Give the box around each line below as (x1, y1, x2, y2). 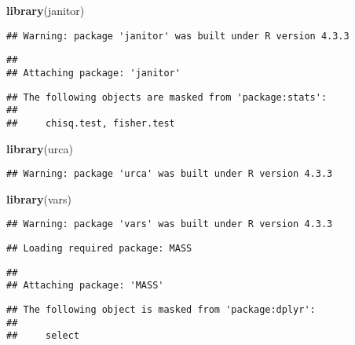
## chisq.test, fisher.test (6, 117, 175, 129)
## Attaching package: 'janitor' (6, 67, 181, 79)
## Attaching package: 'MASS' (6, 280, 164, 292)
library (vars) (6, 190, 71, 207)
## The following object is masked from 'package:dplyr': (6, 304, 316, 315)
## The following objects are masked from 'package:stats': (6, 91, 328, 103)
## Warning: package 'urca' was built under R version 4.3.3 (6, 168, 333, 180)
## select (6, 330, 80, 342)
